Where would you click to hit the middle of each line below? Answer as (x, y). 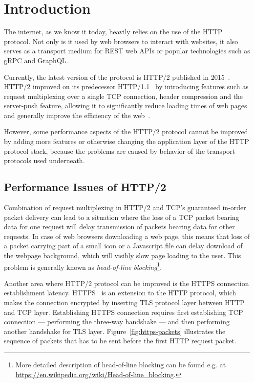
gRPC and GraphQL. (36, 60)
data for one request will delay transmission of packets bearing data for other (119, 227)
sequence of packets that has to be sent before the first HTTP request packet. (120, 341)
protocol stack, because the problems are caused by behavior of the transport (120, 151)
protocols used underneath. (44, 160)
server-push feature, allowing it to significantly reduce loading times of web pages (126, 106)
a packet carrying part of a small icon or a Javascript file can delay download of (123, 246)
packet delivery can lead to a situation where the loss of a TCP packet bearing (122, 217)
